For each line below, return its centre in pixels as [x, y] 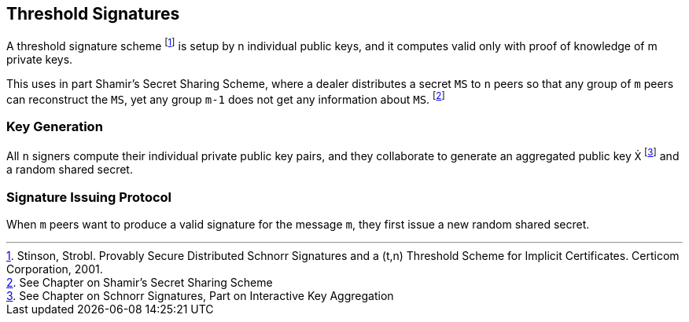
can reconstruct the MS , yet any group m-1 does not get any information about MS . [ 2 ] [226, 98]
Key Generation [55, 127]
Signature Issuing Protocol [89, 197]
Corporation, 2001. [55, 269]
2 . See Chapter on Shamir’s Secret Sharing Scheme [140, 282]
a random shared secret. [70, 170]
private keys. [40, 60]
